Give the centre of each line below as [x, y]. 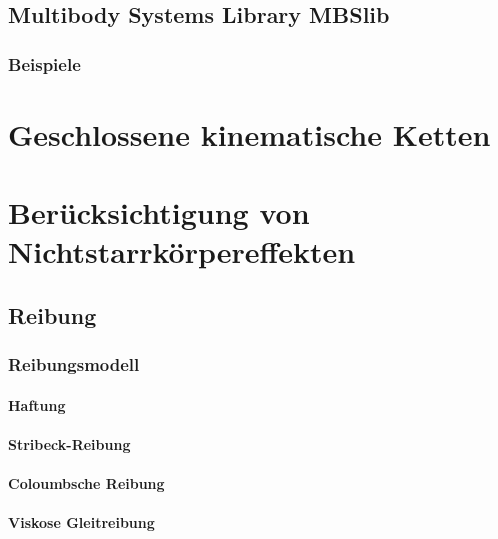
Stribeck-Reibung [69, 443]
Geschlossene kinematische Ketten [249, 133]
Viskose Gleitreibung [81, 522]
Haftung [37, 404]
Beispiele [44, 63]
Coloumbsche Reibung [86, 483]
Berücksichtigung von [159, 212]
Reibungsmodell [74, 364]
